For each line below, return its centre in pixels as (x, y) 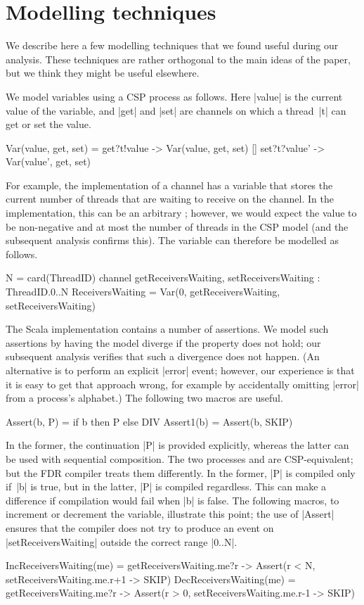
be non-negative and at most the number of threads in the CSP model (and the (177, 226)
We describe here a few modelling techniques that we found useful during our (172, 45)
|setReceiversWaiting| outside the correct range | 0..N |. (122, 541)
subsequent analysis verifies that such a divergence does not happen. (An (163, 356)
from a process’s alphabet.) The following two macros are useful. (144, 398)
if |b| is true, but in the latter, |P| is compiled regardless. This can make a (166, 486)
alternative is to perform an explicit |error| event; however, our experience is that (180, 370)
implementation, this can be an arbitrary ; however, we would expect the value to (181, 213)
